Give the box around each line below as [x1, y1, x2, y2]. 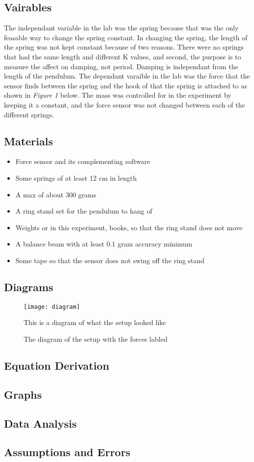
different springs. [4, 109, 55, 119]
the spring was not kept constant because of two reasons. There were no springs [4, 42, 244, 52]
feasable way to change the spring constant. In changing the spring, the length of [4, 32, 248, 42]
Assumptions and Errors [4, 444, 131, 460]
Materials [4, 133, 53, 148]
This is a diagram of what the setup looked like [24, 317, 166, 327]
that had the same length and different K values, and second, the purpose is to [4, 51, 241, 61]
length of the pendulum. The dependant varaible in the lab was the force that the [4, 71, 250, 81]
